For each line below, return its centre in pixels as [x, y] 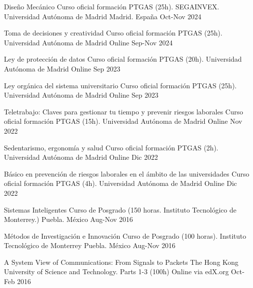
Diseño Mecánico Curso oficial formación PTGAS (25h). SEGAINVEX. [112, 6]
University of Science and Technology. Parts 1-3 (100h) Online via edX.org [116, 271]
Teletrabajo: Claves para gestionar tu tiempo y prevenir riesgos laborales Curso [124, 111]
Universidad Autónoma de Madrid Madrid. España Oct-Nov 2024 [103, 16]
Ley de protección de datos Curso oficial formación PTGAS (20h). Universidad [123, 59]
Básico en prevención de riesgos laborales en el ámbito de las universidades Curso [127, 173]
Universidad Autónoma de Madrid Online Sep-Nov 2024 [88, 42]
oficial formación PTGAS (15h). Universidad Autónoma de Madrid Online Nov [123, 121]
